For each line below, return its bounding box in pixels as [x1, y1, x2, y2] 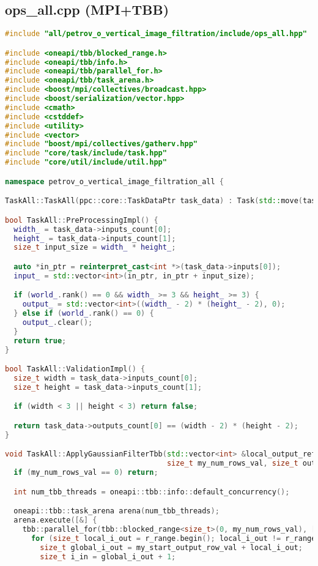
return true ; [13, 336, 67, 345]
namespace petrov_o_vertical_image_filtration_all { [5, 177, 224, 186]
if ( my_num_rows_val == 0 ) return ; [13, 468, 158, 477]
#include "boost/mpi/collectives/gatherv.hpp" [5, 140, 198, 149]
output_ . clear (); [22, 318, 93, 327]
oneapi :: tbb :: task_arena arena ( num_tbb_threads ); [13, 507, 220, 516]
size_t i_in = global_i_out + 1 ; [40, 552, 176, 561]
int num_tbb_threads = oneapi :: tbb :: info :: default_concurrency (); [13, 487, 290, 496]
